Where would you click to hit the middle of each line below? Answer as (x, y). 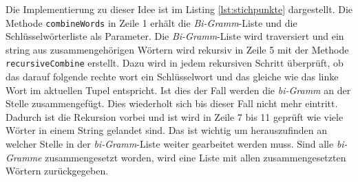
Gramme (24, 157)
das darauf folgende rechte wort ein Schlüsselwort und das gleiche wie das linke (172, 77)
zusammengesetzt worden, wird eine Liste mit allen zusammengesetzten (196, 157)
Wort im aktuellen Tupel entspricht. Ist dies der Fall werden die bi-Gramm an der (178, 90)
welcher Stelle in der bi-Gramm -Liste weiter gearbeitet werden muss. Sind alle (170, 144)
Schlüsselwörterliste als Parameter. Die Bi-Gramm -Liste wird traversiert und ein (175, 36)
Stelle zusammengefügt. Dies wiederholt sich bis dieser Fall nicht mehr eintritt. (172, 103)
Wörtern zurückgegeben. (57, 171)
